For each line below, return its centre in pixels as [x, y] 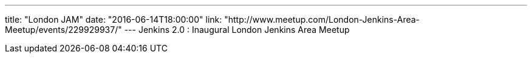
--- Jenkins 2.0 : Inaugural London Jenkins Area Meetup [237, 30]
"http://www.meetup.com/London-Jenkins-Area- [322, 19]
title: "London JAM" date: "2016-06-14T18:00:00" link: [114, 19]
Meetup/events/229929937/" [63, 30]
